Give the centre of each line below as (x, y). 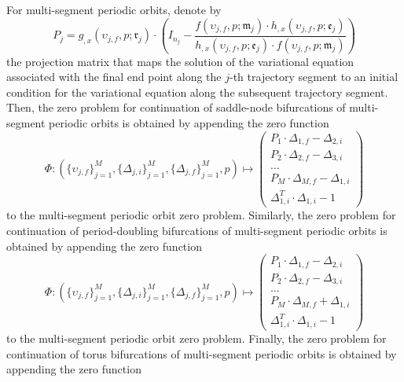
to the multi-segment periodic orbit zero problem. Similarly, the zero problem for (201, 215)
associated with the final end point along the (114, 77)
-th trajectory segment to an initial (314, 77)
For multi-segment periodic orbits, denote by (114, 9)
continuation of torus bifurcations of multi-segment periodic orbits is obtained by (202, 353)
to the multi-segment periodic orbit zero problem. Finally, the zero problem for (196, 338)
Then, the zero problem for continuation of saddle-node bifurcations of (176, 107)
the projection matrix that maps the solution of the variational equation (180, 61)
